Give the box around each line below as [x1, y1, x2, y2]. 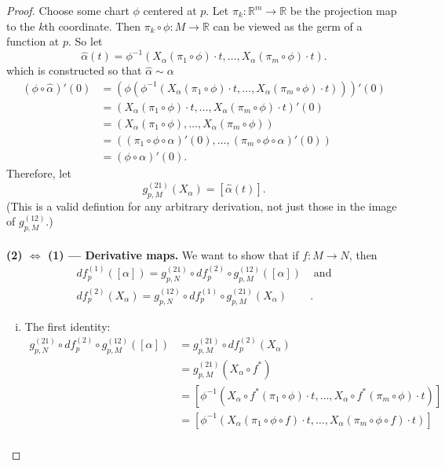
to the [6, 17, 35, 34]
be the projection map [290, 2, 397, 18]
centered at [143, 2, 197, 18]
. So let [68, 33, 103, 50]
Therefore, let [6, 165, 71, 182]
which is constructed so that [6, 62, 142, 79]
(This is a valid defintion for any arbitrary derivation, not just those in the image [6, 197, 397, 214]
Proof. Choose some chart [6, 2, 129, 18]
